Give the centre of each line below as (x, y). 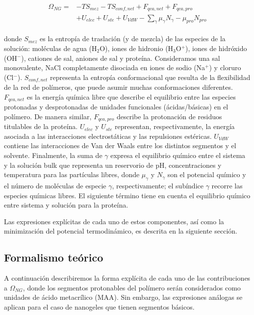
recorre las (227, 186)
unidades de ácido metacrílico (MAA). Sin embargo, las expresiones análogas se (123, 297)
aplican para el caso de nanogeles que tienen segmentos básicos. (99, 306)
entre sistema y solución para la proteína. (66, 205)
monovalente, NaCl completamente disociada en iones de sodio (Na (105, 67)
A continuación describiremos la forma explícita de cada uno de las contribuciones (127, 278)
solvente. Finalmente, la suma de (53, 155)
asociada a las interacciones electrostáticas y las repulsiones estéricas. (108, 136)
